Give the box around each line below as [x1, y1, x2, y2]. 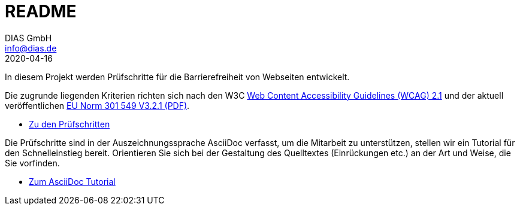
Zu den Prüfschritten [29, 118, 110, 129]
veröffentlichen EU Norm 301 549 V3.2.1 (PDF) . [5, 100, 190, 111]
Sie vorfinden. [5, 157, 60, 168]
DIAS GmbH [5, 32, 52, 43]
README [5, 1, 77, 22]
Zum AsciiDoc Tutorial [29, 176, 116, 187]
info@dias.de [5, 42, 57, 53]
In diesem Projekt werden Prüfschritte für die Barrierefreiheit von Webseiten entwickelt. [5, 71, 350, 82]
